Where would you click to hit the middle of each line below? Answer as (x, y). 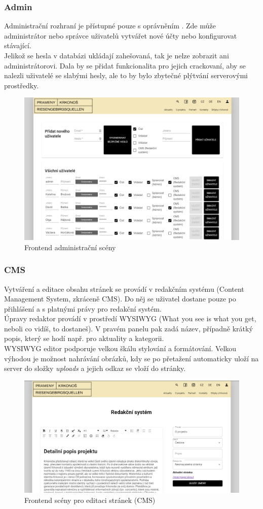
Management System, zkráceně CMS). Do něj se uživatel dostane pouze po (120, 299)
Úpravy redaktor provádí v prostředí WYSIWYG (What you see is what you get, (130, 318)
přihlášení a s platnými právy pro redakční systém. (83, 308)
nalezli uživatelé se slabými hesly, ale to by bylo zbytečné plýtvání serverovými (126, 75)
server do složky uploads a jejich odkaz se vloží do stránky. (95, 368)
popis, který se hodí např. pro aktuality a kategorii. (84, 338)
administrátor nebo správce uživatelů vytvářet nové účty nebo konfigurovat (121, 35)
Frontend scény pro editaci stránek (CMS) (90, 500)
